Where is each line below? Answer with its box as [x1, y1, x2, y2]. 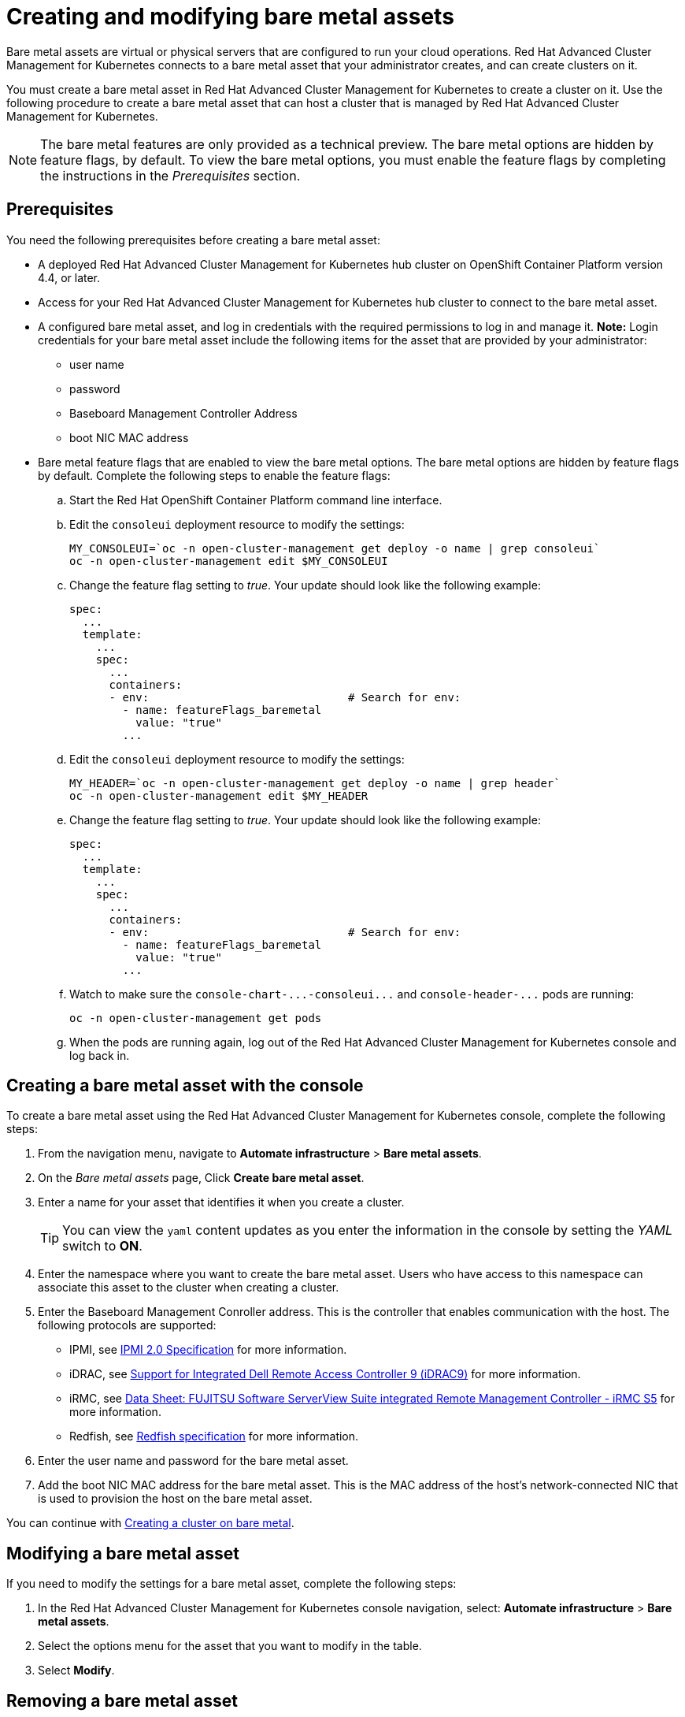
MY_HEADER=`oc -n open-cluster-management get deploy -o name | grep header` [69, 776, 561, 790]
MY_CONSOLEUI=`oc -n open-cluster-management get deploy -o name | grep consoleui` [69, 541, 601, 555]
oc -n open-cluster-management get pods [69, 1011, 322, 1024]
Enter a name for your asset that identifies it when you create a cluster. [38, 1195, 405, 1210]
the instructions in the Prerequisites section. [40, 167, 301, 184]
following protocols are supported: [38, 1318, 217, 1332]
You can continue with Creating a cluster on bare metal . [6, 1516, 294, 1530]
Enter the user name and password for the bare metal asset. [38, 1454, 349, 1468]
